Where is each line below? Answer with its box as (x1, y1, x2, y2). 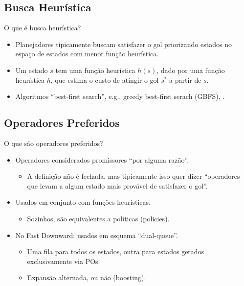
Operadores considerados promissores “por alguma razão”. (15, 154, 189, 165)
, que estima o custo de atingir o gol (50, 74, 159, 85)
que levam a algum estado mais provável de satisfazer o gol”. (27, 180, 208, 191)
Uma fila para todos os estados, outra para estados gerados (27, 246, 204, 257)
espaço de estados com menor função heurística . (15, 48, 159, 59)
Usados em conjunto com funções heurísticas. (15, 197, 151, 207)
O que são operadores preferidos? (4, 138, 103, 148)
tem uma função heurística (55, 65, 135, 75)
